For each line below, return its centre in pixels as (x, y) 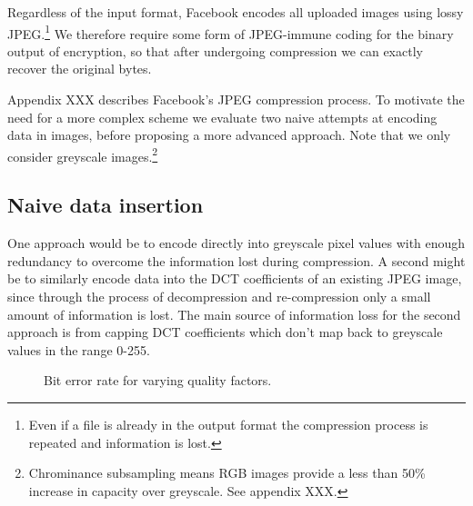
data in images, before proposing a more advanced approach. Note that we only (229, 135)
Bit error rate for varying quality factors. (158, 380)
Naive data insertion (106, 205)
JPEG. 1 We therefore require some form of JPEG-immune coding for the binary (231, 32)
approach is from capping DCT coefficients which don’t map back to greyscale (225, 332)
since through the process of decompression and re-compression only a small (219, 297)
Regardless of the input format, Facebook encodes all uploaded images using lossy (236, 12)
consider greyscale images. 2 (83, 154)
